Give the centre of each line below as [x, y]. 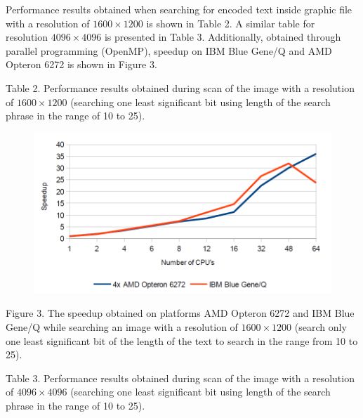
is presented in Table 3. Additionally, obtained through [223, 37]
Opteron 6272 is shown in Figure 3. [81, 64]
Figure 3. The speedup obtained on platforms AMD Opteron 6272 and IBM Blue [180, 313]
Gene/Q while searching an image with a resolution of [122, 326]
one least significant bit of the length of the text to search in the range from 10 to [182, 340]
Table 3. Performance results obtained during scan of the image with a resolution [180, 378]
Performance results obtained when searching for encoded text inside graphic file [179, 9]
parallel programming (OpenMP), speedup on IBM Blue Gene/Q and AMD [169, 50]
